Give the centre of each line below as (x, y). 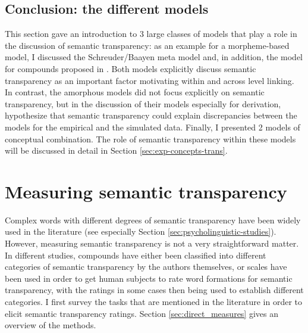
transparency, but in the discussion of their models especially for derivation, (143, 103)
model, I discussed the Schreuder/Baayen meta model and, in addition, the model (154, 57)
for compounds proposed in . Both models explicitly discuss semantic (131, 68)
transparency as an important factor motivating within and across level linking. (150, 80)
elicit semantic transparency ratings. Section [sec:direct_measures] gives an (142, 313)
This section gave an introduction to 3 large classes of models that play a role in (151, 34)
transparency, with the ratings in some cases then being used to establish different (154, 290)
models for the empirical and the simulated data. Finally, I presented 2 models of (153, 127)
